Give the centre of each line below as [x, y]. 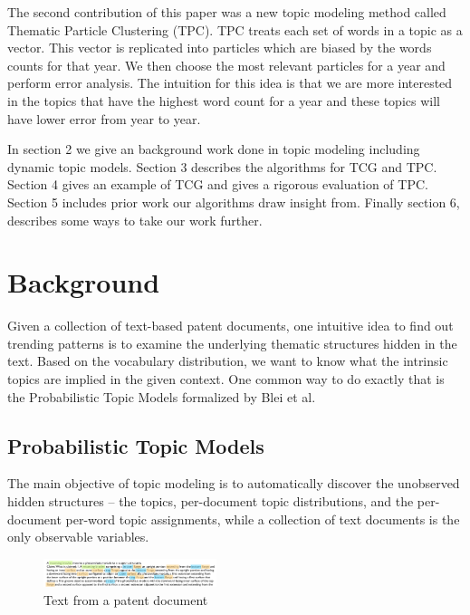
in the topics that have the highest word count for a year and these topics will [224, 100]
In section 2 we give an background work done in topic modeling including [214, 149]
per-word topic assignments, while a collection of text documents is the [263, 519]
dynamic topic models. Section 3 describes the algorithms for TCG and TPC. [222, 166]
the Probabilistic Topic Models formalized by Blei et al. [162, 396]
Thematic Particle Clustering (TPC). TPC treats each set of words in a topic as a [235, 29]
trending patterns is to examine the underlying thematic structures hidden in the [232, 343]
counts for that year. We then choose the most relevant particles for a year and [226, 65]
